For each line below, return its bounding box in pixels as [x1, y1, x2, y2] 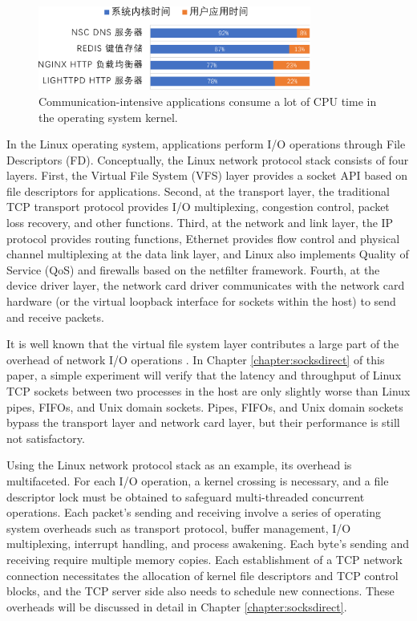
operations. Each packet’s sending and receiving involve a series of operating [6, 504, 382, 521]
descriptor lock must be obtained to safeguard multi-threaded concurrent [6, 488, 365, 505]
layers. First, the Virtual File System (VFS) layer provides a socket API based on [6, 167, 407, 184]
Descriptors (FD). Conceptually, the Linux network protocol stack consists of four [6, 151, 409, 168]
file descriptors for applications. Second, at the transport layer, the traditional [6, 182, 390, 199]
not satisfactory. [6, 429, 85, 446]
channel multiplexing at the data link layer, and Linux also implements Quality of [6, 246, 409, 262]
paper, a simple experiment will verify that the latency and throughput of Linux [6, 367, 402, 384]
